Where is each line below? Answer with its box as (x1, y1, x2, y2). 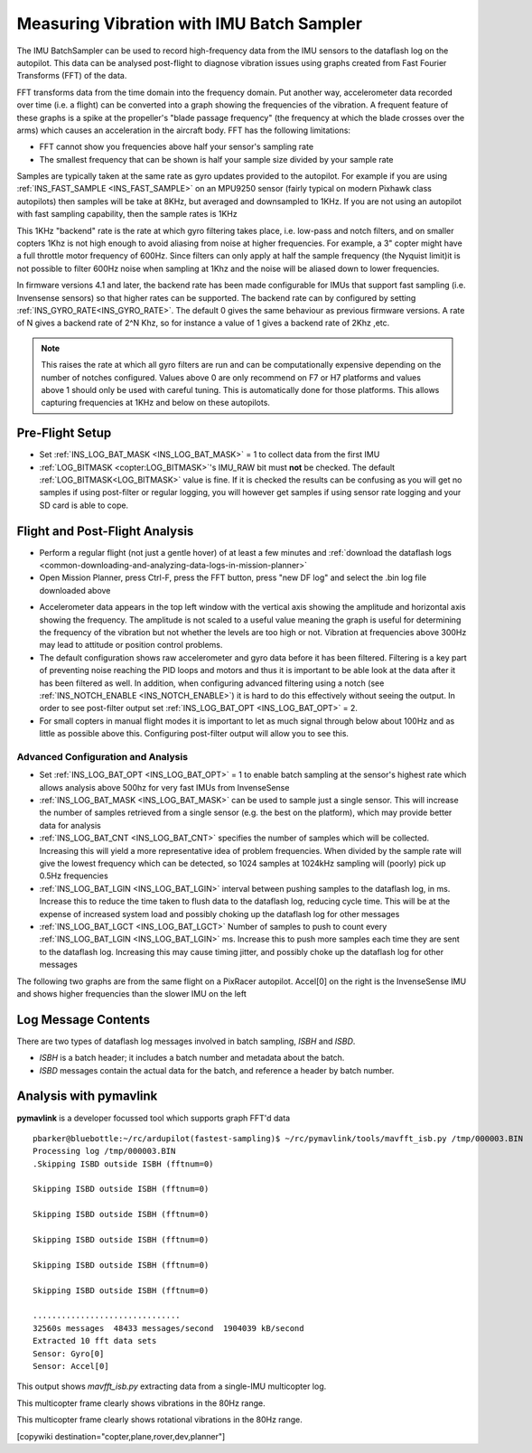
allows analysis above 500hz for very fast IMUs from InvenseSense (39, 782, 290, 792)
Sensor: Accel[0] (33, 1361, 109, 1371)
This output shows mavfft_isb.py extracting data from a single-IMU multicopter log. (16, 1381, 327, 1392)
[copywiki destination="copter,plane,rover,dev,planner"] (16, 1430, 226, 1441)
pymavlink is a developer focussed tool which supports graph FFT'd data (16, 1112, 291, 1123)
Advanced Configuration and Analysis (16, 750, 189, 763)
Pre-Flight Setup (16, 426, 112, 441)
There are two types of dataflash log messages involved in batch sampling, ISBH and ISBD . (16, 1036, 356, 1046)
